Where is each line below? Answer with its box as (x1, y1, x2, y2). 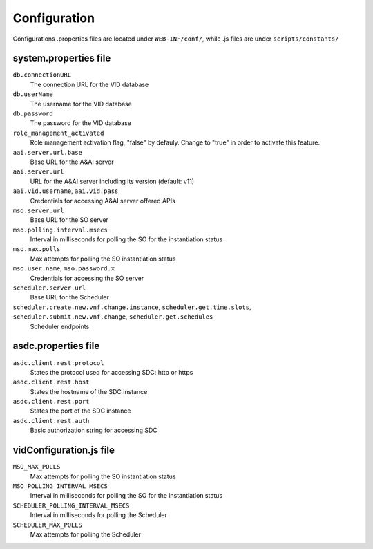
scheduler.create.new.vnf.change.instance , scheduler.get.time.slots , (12, 303, 251, 311)
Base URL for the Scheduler (30, 293, 110, 301)
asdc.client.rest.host (12, 378, 90, 387)
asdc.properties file (12, 340, 100, 352)
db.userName (12, 91, 53, 98)
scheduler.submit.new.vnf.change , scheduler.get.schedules (12, 313, 213, 321)
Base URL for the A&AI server (30, 158, 114, 166)
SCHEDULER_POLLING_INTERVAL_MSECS (12, 501, 130, 510)
